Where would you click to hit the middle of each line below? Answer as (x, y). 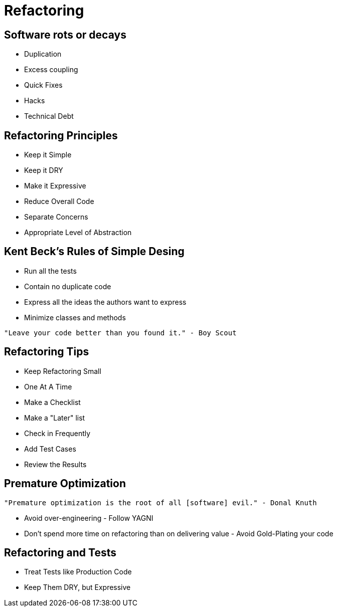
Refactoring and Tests (60, 552)
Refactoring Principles (61, 135)
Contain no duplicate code (68, 286)
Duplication (43, 54)
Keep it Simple (48, 155)
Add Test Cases (50, 449)
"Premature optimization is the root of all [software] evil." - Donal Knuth (160, 502)
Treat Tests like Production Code (78, 572)
